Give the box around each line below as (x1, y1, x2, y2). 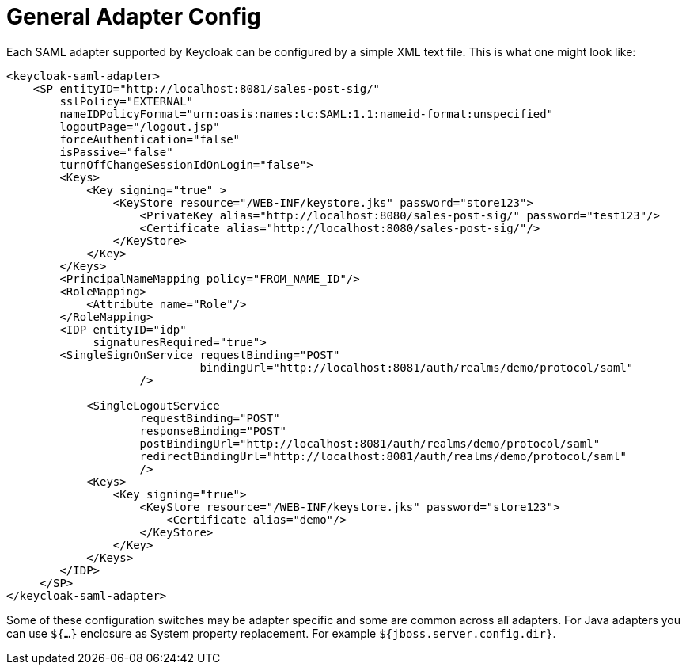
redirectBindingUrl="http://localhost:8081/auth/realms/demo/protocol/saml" (139, 449, 627, 463)
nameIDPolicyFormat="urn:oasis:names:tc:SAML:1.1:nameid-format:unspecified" (59, 107, 554, 120)
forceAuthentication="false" (59, 132, 241, 146)
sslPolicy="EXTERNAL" (59, 94, 194, 108)
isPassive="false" (59, 145, 173, 158)
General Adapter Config (6, 3, 261, 30)
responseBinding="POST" (139, 424, 287, 437)
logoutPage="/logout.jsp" (59, 120, 220, 133)
